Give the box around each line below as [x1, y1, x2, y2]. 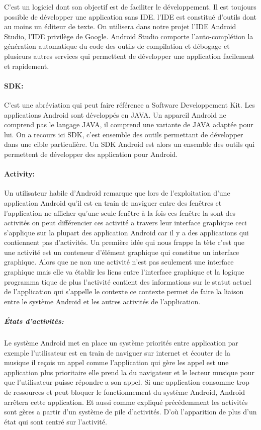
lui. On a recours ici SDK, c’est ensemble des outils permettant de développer [4, 129, 243, 139]
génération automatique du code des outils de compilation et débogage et [4, 41, 230, 51]
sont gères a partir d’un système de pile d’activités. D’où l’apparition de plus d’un [4, 406, 257, 417]
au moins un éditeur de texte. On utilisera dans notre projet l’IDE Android [4, 21, 236, 32]
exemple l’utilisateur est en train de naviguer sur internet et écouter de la [4, 347, 231, 358]
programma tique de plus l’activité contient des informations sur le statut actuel [4, 276, 251, 287]
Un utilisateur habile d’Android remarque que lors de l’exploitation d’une [4, 188, 230, 198]
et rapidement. [4, 60, 49, 71]
